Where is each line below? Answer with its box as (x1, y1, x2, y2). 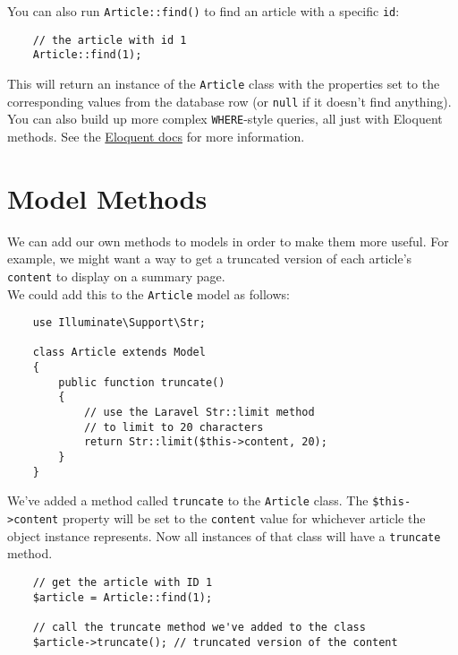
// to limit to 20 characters (83, 420, 264, 434)
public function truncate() (58, 375, 225, 389)
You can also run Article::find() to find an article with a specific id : (7, 2, 400, 20)
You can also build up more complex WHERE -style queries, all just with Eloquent (7, 109, 443, 128)
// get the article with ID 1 (32, 575, 213, 589)
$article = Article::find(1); (32, 590, 213, 604)
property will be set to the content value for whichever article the (62, 509, 426, 528)
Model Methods (7, 179, 208, 216)
